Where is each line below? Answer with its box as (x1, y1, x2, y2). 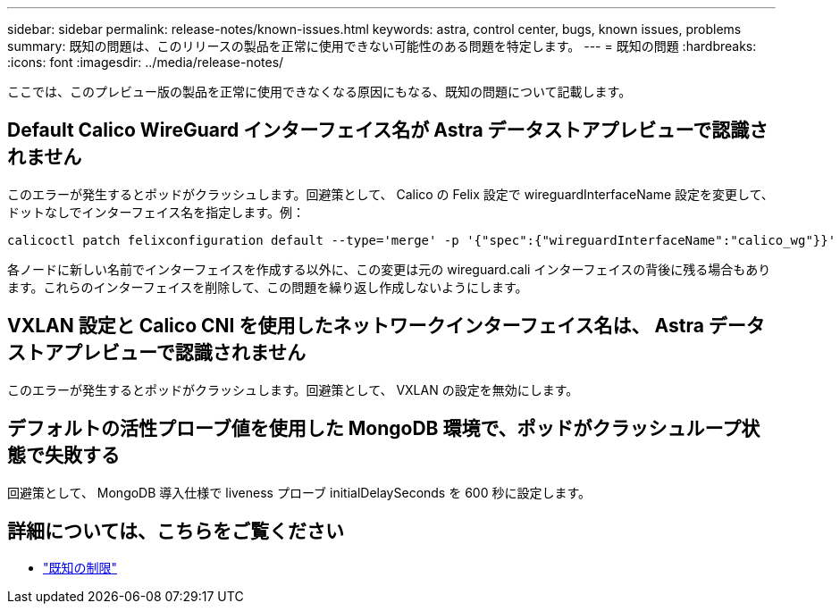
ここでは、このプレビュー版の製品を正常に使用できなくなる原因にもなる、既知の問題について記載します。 (7, 84, 632, 99)
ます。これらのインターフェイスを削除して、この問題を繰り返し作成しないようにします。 (7, 279, 528, 295)
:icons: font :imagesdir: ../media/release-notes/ (7, 54, 284, 70)
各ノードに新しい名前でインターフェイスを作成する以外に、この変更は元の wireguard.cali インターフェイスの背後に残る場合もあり (7, 261, 771, 277)
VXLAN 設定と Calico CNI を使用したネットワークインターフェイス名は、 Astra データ (7, 314, 765, 338)
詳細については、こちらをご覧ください (7, 519, 344, 542)
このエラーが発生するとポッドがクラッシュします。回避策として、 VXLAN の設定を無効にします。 (7, 381, 579, 398)
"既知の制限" (43, 560, 118, 576)
